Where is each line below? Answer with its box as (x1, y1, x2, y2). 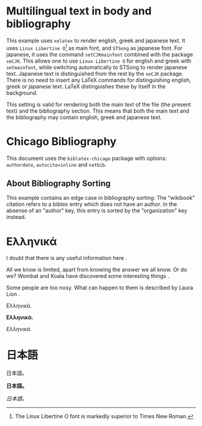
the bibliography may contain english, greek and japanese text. (6, 113, 162, 121)
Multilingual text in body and (6, 4, 152, 18)
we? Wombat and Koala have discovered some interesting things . (6, 273, 170, 280)
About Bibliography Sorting (6, 178, 111, 188)
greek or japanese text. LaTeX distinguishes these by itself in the (6, 82, 166, 90)
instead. (6, 214, 26, 221)
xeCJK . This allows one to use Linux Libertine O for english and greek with (6, 57, 192, 64)
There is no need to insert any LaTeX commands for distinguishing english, (6, 76, 191, 84)
